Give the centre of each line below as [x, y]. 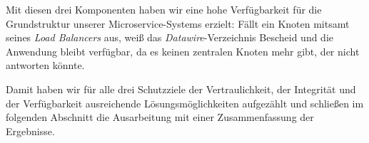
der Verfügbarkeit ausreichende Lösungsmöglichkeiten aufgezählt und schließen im [185, 103]
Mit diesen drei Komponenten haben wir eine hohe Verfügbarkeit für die [164, 9]
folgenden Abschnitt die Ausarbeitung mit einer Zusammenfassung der [160, 117]
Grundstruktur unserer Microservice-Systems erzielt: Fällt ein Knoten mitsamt [178, 23]
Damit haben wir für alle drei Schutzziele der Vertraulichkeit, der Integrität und [181, 89]
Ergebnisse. [30, 131]
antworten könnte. [45, 65]
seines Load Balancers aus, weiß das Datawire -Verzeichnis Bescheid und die [170, 37]
